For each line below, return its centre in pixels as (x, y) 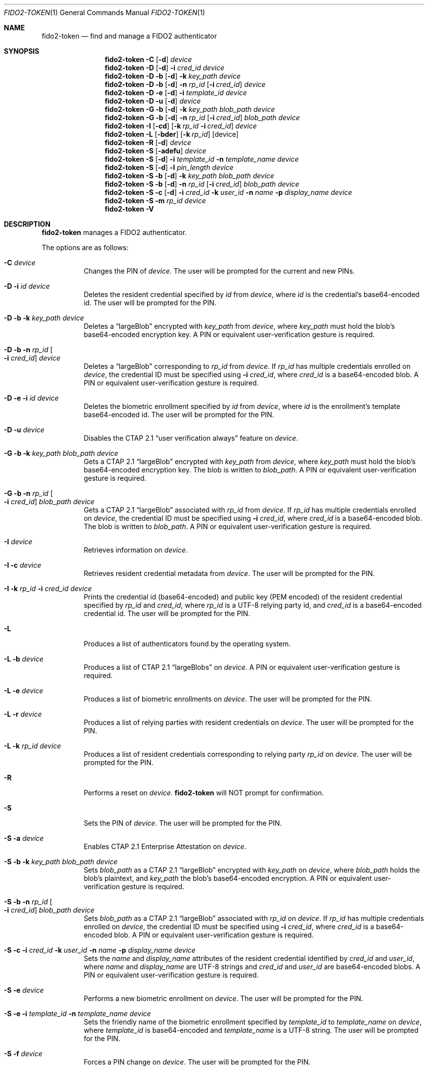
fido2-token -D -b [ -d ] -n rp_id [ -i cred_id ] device (185, 84)
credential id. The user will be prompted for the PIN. (167, 613)
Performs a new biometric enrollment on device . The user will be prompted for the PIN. (224, 998)
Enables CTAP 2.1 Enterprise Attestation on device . (165, 846)
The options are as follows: (85, 247)
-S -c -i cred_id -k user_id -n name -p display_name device (100, 950)
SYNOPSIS (22, 51)
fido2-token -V (129, 209)
